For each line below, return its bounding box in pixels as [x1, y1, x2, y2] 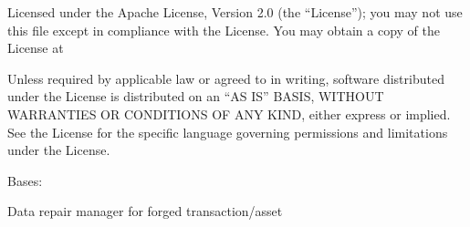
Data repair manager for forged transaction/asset [7, 201, 283, 221]
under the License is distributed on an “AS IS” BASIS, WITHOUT [7, 87, 384, 106]
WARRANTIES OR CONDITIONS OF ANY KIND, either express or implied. [7, 104, 451, 123]
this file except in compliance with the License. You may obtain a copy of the [7, 20, 440, 39]
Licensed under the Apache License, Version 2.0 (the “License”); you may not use [7, 3, 463, 21]
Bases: [7, 170, 43, 190]
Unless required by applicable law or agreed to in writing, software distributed [7, 68, 444, 88]
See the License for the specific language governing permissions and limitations [7, 122, 448, 141]
